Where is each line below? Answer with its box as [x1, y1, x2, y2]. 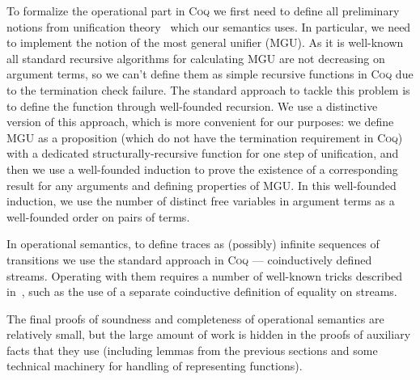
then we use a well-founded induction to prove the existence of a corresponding [6, 160, 398, 177]
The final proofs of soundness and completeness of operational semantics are [6, 310, 384, 327]
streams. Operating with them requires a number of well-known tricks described [6, 267, 403, 284]
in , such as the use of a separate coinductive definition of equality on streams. [6, 283, 397, 300]
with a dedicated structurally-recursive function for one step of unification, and [6, 145, 399, 162]
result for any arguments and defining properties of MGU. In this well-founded [6, 176, 397, 193]
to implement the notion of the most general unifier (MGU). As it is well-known [6, 34, 404, 51]
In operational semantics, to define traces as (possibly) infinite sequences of [6, 235, 380, 252]
